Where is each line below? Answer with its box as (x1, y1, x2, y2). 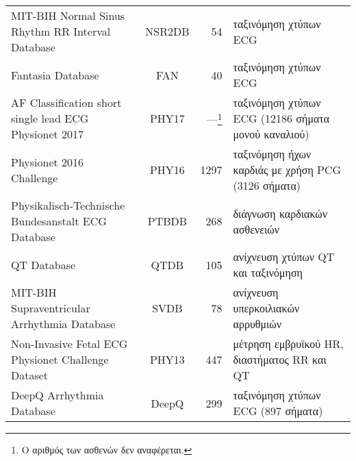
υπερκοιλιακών (233, 300, 300, 316)
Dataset (11, 367, 49, 383)
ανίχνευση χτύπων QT (233, 249, 335, 264)
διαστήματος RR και (233, 351, 327, 367)
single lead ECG (11, 110, 89, 126)
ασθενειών (233, 221, 279, 237)
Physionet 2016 (11, 153, 84, 170)
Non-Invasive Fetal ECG (11, 336, 128, 351)
